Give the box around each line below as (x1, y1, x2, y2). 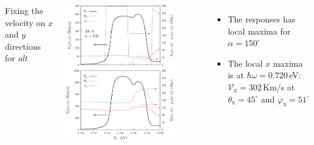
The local (228, 56, 263, 69)
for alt (5, 52, 27, 64)
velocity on (5, 16, 46, 29)
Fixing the (5, 4, 44, 16)
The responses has (228, 13, 296, 25)
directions (5, 39, 41, 52)
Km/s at (263, 80, 295, 93)
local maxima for (228, 24, 291, 37)
